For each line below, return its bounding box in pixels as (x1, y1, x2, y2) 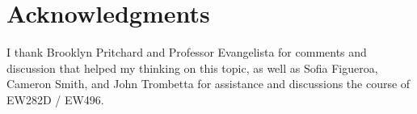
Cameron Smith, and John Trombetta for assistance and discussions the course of (6, 75, 411, 92)
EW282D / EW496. (6, 91, 104, 108)
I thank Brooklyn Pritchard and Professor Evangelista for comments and (6, 44, 367, 61)
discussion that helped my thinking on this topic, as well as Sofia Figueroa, (6, 59, 378, 76)
